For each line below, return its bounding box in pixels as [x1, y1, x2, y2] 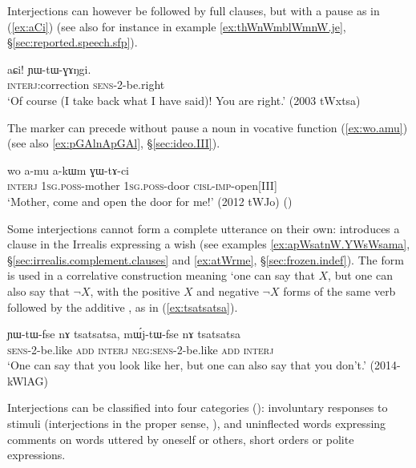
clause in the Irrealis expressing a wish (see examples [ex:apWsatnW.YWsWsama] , [7, 236, 410, 252]
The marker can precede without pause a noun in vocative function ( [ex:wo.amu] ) [7, 119, 408, 135]
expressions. [7, 446, 66, 463]
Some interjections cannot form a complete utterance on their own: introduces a [7, 220, 400, 236]
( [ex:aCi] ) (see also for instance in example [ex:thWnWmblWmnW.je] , [7, 18, 346, 34]
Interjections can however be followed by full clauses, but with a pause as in [7, 2, 380, 18]
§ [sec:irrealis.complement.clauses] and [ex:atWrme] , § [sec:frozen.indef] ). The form [7, 251, 404, 268]
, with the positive [90, 282, 180, 299]
